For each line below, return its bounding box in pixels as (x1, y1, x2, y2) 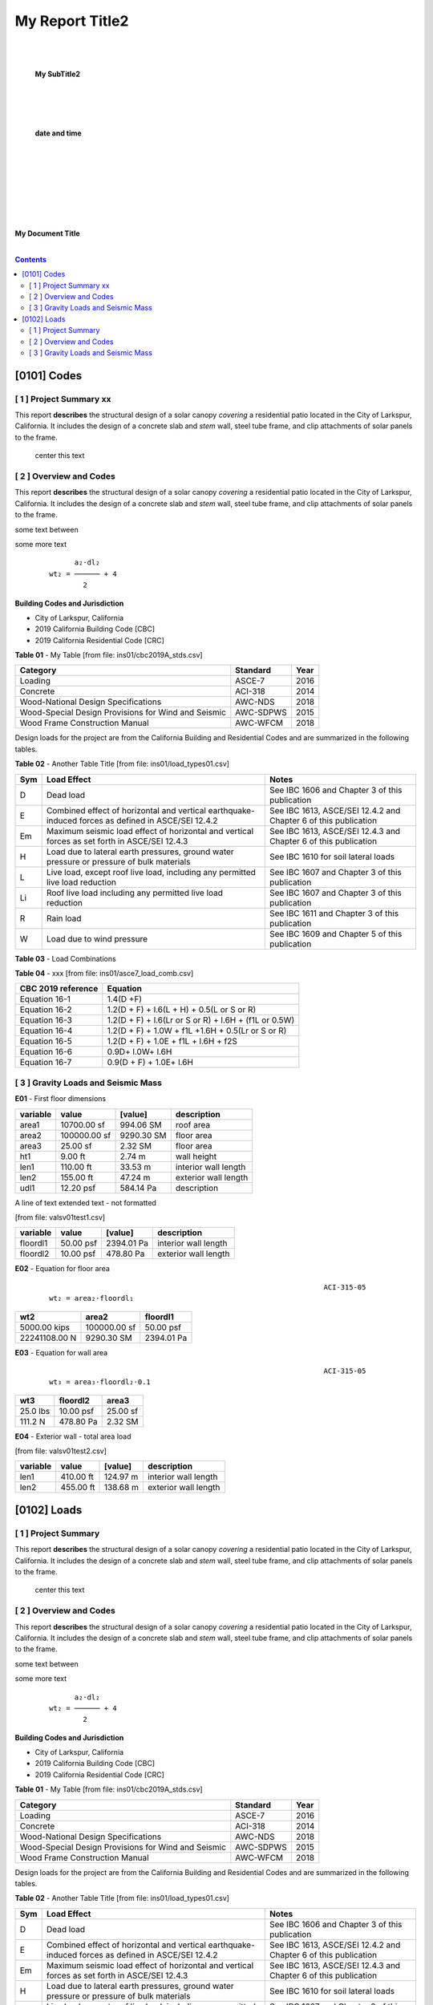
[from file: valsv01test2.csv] (14, 1446, 107, 1456)
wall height (175, 1151, 217, 1162)
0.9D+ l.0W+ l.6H (107, 1047, 172, 1058)
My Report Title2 (14, 12, 129, 30)
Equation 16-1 (19, 994, 71, 1005)
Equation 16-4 (19, 1025, 73, 1036)
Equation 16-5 (19, 1035, 72, 1047)
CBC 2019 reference (19, 983, 99, 994)
